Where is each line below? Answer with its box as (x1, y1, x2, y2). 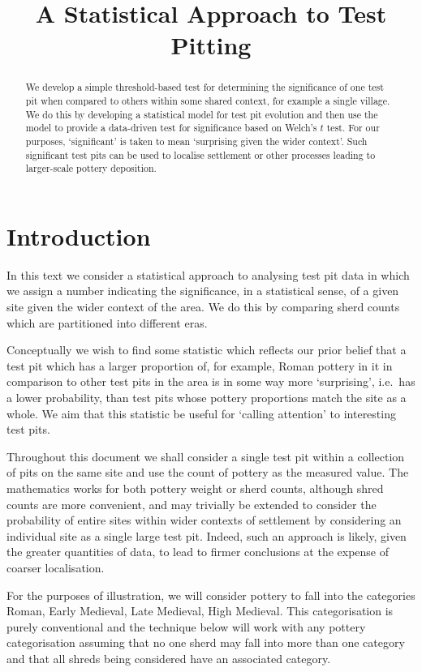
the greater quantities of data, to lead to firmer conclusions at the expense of (6, 543, 390, 560)
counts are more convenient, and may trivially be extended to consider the (6, 495, 377, 512)
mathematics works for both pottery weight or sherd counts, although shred (6, 480, 384, 497)
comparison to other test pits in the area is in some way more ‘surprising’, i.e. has (6, 373, 416, 390)
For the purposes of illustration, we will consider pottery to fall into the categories (6, 586, 416, 603)
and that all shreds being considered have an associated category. (6, 649, 331, 666)
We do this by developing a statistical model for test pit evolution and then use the (25, 107, 378, 121)
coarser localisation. (6, 559, 105, 576)
